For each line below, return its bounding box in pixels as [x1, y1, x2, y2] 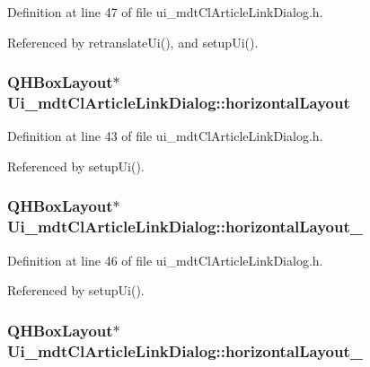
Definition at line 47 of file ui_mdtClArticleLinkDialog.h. [7, 3, 323, 21]
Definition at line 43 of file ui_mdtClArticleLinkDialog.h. [7, 127, 323, 145]
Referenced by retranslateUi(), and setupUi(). [7, 32, 259, 51]
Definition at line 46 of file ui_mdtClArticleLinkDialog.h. [7, 250, 323, 269]
